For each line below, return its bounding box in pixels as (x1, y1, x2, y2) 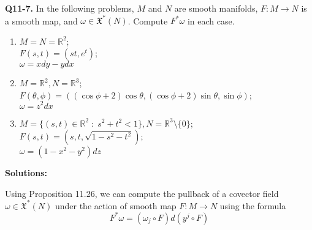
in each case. (187, 14, 235, 27)
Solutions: (5, 166, 47, 179)
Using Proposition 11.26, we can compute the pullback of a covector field (5, 187, 279, 199)
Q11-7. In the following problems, (5, 2, 134, 14)
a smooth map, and (5, 14, 78, 27)
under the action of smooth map (55, 199, 177, 212)
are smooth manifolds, (174, 2, 258, 14)
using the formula (219, 199, 286, 212)
